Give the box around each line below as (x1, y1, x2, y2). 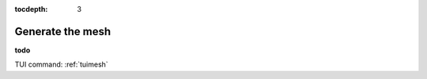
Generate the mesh (14, 24, 111, 38)
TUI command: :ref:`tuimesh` (14, 59, 108, 70)
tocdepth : (14, 5, 48, 13)
